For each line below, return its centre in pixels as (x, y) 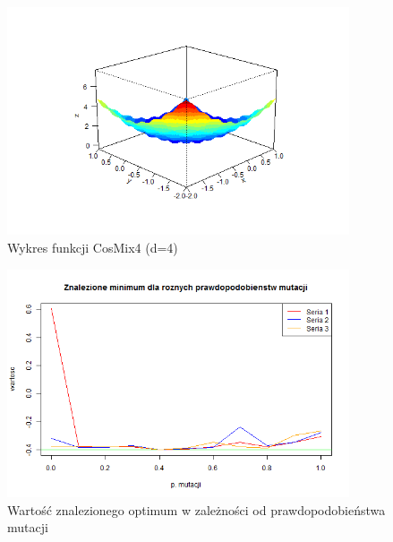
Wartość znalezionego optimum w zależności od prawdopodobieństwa (196, 509)
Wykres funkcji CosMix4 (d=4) (93, 247)
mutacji (28, 527)
